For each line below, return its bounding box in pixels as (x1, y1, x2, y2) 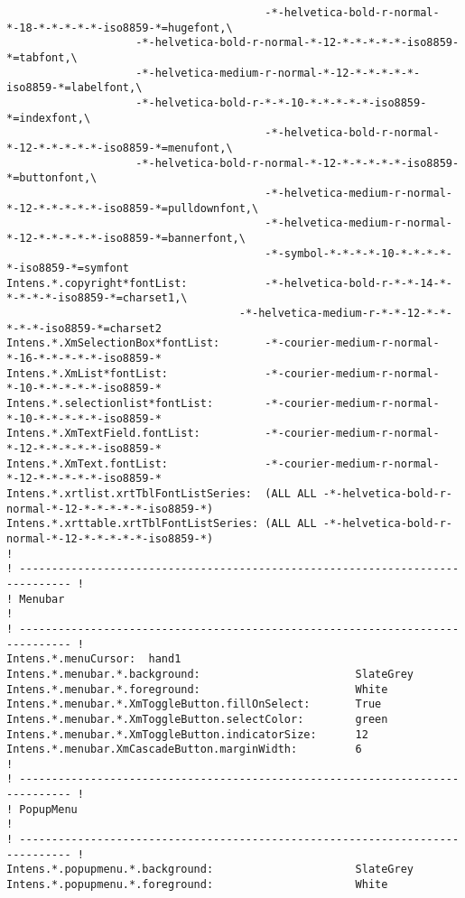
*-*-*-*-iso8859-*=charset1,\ (6, 292, 188, 305)
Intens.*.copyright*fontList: (6, 276, 188, 290)
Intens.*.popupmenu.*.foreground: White (6, 878, 388, 892)
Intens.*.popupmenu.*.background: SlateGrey (6, 863, 414, 876)
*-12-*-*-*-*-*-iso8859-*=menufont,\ (6, 141, 233, 154)
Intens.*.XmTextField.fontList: (6, 427, 200, 440)
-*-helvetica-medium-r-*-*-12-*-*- (238, 307, 452, 320)
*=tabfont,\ (6, 51, 78, 64)
